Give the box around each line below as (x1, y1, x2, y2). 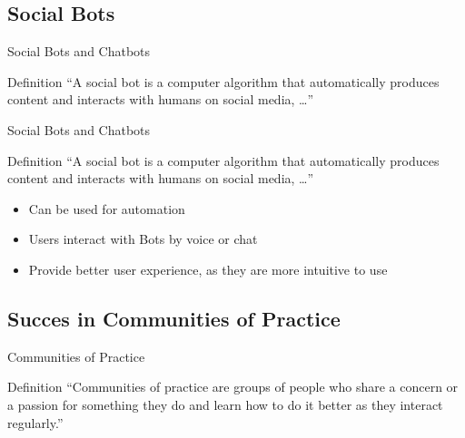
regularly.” (7, 413, 64, 432)
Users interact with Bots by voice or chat (28, 229, 258, 248)
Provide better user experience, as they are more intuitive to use (28, 259, 388, 278)
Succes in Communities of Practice (7, 304, 341, 332)
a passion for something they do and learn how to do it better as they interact (7, 394, 443, 414)
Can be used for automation (28, 199, 185, 218)
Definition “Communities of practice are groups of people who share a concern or (7, 377, 459, 396)
